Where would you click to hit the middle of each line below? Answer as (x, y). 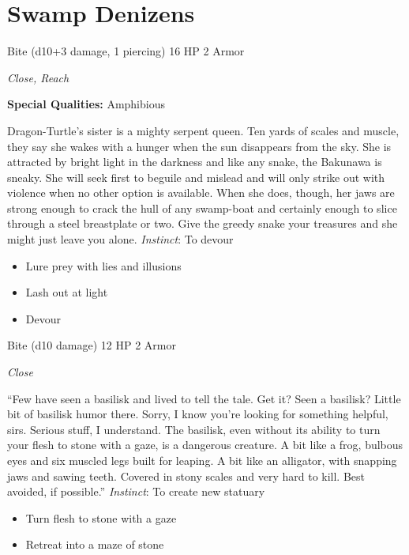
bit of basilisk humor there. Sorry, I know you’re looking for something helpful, (198, 414)
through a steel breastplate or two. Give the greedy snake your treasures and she (203, 223)
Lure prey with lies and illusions (103, 265)
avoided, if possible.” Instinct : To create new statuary (136, 491)
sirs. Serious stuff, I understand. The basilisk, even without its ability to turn (194, 429)
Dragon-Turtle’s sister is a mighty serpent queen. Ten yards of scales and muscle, (203, 130)
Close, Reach (38, 77)
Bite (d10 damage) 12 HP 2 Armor (92, 345)
